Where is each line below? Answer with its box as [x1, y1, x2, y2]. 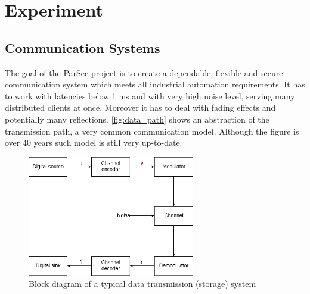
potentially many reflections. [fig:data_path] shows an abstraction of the [5, 112, 269, 125]
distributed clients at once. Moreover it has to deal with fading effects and [5, 101, 276, 114]
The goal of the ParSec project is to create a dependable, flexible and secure [5, 66, 283, 79]
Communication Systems [5, 38, 160, 57]
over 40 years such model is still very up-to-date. [5, 136, 182, 149]
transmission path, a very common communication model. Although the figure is [5, 124, 299, 137]
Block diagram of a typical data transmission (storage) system [29, 277, 256, 290]
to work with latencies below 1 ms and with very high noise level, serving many [5, 89, 295, 102]
